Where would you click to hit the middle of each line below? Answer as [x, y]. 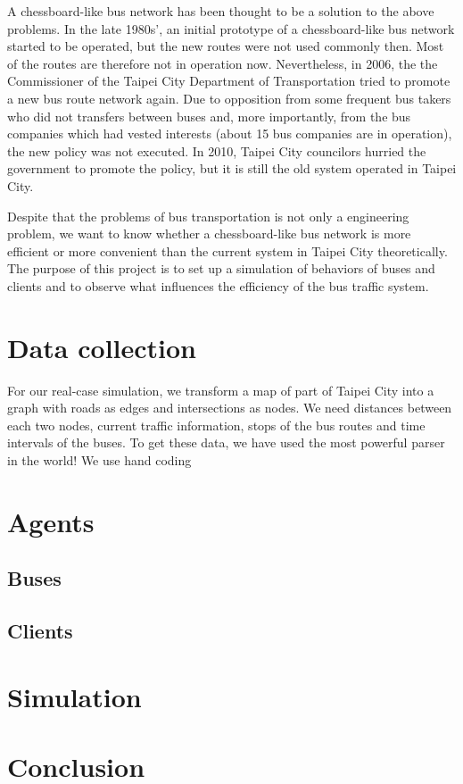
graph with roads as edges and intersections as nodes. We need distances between [230, 408]
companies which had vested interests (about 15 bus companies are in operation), [230, 133]
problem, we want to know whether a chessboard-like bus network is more [209, 234]
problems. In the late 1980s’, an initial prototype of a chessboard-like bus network [231, 28]
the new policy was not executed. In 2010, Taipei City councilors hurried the [217, 150]
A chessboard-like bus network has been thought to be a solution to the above [221, 11]
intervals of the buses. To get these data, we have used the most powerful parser [226, 442]
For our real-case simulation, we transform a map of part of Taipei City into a [221, 390]
